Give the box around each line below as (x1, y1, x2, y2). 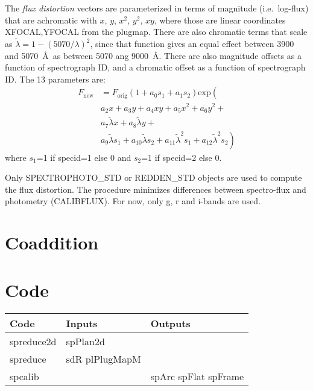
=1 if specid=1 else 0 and (36, 151, 131, 163)
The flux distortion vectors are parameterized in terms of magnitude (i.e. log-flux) (5, 2, 309, 14)
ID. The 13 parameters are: (5, 72, 106, 85)
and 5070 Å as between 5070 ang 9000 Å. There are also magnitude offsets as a (5, 49, 302, 61)
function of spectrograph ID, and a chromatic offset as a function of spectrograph (5, 61, 306, 74)
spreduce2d (10, 334, 57, 348)
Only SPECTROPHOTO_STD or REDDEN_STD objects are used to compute (5, 171, 302, 184)
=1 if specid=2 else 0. (141, 151, 222, 163)
